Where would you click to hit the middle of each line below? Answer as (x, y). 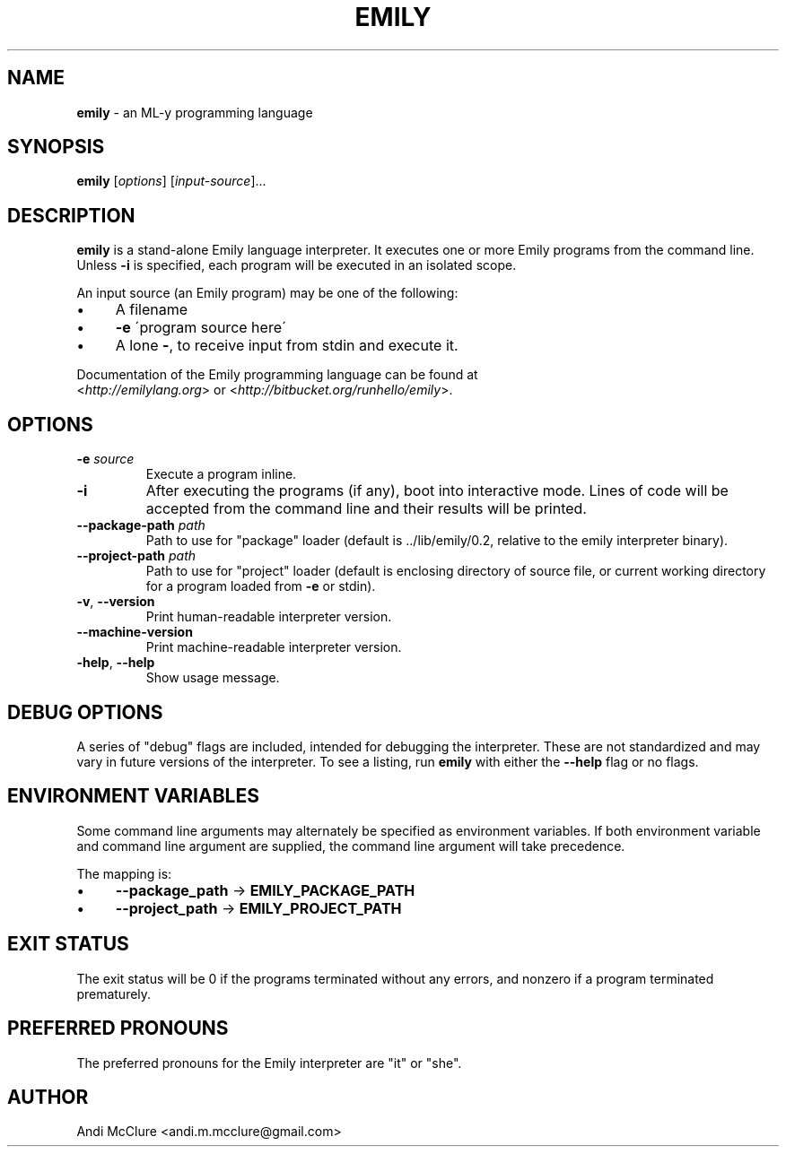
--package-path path (141, 525)
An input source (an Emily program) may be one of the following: (267, 293)
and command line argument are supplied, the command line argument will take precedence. (351, 846)
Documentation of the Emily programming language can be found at (277, 375)
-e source (105, 459)
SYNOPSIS (56, 147)
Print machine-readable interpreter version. (274, 647)
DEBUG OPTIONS (85, 712)
